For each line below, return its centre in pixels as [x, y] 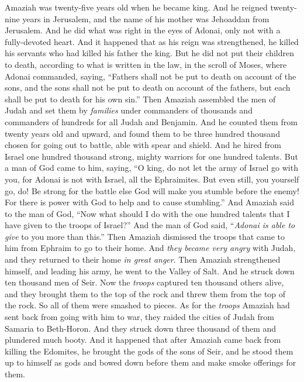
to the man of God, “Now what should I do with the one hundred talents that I [147, 213]
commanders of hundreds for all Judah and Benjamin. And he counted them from [151, 121]
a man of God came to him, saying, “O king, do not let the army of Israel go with [151, 168]
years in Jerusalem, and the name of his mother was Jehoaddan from [146, 18]
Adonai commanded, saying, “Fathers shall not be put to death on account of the [151, 76]
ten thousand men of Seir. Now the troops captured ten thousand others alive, [144, 282]
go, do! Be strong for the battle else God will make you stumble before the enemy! [152, 190]
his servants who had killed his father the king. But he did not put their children [149, 53]
